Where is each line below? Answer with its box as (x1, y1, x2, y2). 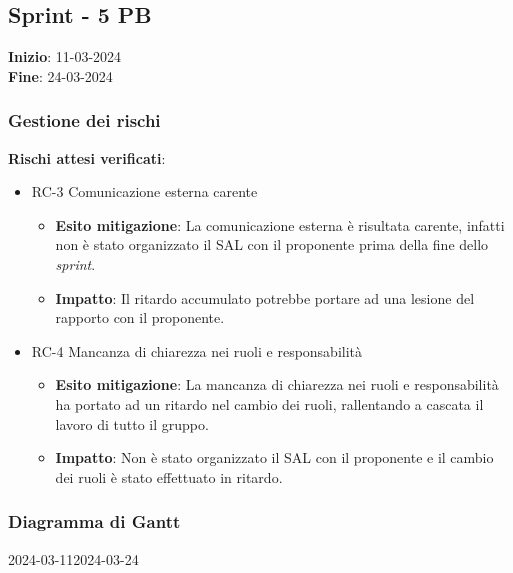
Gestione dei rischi (8, 108, 161, 133)
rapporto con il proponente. (55, 307, 225, 328)
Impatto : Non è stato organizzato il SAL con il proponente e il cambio (55, 447, 494, 468)
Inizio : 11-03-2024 (8, 46, 122, 67)
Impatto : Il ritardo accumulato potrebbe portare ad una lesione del (55, 287, 475, 308)
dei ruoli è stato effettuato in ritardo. (55, 466, 283, 487)
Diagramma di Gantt (8, 509, 181, 534)
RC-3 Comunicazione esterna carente (31, 181, 258, 202)
